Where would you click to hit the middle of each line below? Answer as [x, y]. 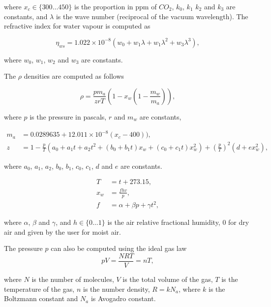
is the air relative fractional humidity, [164, 222]
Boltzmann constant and [41, 298]
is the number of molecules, [73, 279]
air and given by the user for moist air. [62, 231]
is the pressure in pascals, [68, 116]
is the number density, [117, 289]
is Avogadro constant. [123, 298]
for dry [239, 222]
